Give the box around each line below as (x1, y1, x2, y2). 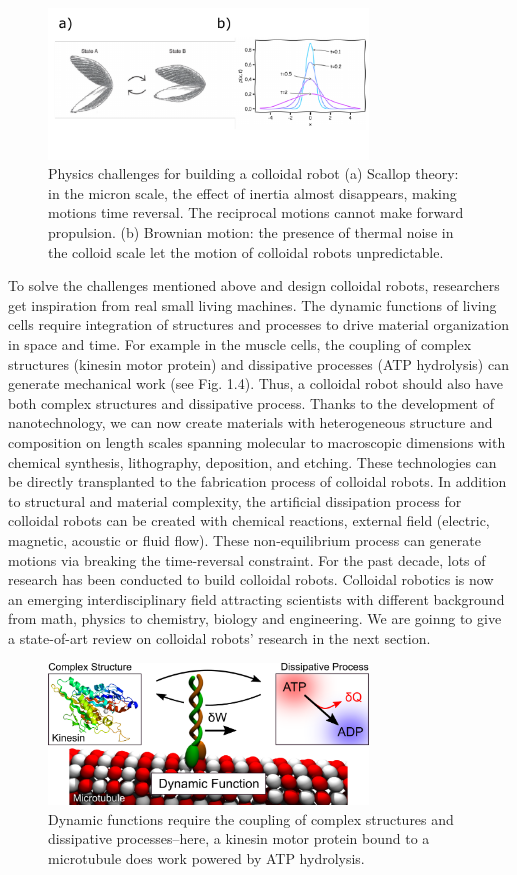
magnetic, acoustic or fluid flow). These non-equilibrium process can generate (8, 529, 481, 550)
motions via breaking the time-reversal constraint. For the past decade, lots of (8, 549, 486, 570)
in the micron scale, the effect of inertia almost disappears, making (48, 182, 457, 203)
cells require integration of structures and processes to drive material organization (8, 314, 509, 335)
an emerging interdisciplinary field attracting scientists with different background (8, 588, 505, 609)
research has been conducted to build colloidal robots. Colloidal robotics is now (8, 569, 494, 590)
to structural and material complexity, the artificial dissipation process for (8, 490, 462, 511)
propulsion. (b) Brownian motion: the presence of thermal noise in (48, 222, 454, 243)
